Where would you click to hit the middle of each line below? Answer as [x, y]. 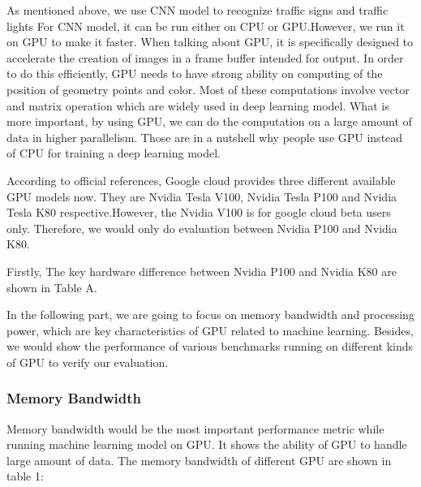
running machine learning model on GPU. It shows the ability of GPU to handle [207, 444]
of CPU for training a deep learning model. [114, 153]
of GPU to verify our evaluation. [88, 362]
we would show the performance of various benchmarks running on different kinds [210, 346]
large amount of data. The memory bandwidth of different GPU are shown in [199, 460]
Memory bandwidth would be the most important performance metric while [195, 428]
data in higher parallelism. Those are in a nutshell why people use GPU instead [205, 137]
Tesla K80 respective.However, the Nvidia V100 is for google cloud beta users [199, 212]
